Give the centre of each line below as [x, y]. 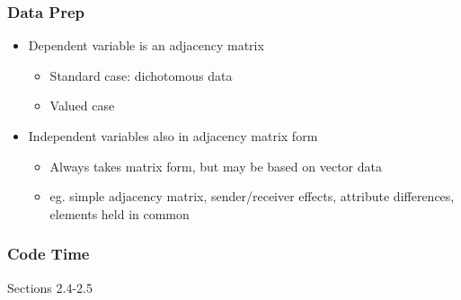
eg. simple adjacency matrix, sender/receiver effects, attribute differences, [252, 196]
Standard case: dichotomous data [141, 75]
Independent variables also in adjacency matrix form [173, 136]
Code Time [49, 254]
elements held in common [120, 213]
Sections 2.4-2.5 [50, 287]
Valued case [82, 106]
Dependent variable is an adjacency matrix [146, 45]
